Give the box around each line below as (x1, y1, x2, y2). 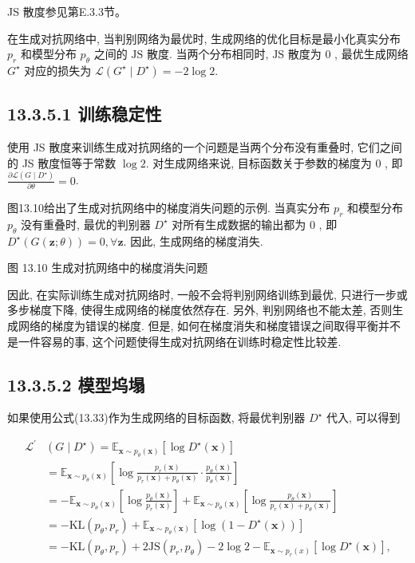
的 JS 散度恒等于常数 (7, 154, 117, 171)
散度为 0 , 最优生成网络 (287, 45, 409, 62)
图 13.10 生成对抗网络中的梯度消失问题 (7, 259, 208, 276)
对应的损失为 (24, 61, 92, 78)
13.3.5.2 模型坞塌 (7, 372, 145, 396)
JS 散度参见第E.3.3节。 (7, 3, 126, 19)
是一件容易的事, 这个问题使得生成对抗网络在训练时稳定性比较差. (7, 333, 342, 349)
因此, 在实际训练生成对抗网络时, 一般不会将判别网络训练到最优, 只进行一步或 (7, 285, 408, 302)
